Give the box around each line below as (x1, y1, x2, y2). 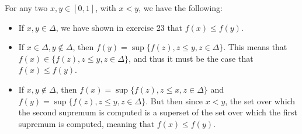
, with (95, 2, 116, 13)
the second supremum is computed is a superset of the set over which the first (18, 106, 297, 118)
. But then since (145, 94, 203, 107)
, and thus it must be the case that (128, 52, 254, 64)
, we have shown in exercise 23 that (55, 21, 183, 33)
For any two (5, 2, 48, 13)
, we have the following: (138, 2, 223, 13)
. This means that (223, 41, 287, 53)
